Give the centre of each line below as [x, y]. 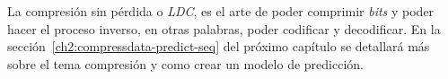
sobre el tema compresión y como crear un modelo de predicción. [185, 63]
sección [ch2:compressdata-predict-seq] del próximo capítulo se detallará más [219, 46]
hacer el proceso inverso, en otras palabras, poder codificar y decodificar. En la [224, 28]
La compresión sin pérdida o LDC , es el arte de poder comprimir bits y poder [221, 11]
